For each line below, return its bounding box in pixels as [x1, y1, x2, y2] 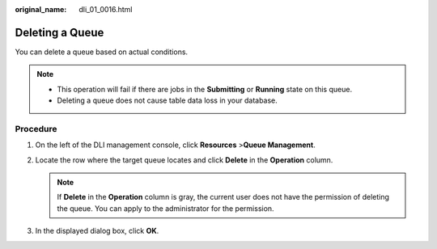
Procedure [15, 123, 57, 134]
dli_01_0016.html [78, 5, 133, 14]
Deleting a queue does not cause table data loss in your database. [57, 95, 278, 105]
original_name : [15, 5, 67, 14]
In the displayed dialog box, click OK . [35, 226, 159, 236]
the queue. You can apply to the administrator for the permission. [57, 203, 274, 213]
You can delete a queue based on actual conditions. [15, 47, 189, 57]
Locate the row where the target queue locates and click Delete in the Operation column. [35, 154, 333, 165]
